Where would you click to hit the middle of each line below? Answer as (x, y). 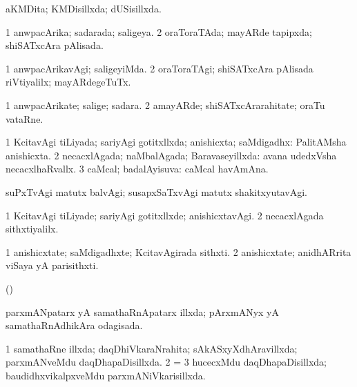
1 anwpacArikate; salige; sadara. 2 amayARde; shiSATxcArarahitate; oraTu (165, 105)
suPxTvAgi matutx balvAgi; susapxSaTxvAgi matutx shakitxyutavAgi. (156, 191)
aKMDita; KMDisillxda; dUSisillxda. (84, 8)
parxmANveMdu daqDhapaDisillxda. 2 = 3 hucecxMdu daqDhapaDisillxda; (166, 362)
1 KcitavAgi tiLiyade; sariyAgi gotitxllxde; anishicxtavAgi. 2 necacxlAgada (165, 215)
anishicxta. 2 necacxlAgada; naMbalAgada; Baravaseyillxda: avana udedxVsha (171, 155)
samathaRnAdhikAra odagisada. (74, 325)
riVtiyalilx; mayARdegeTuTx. (68, 82)
